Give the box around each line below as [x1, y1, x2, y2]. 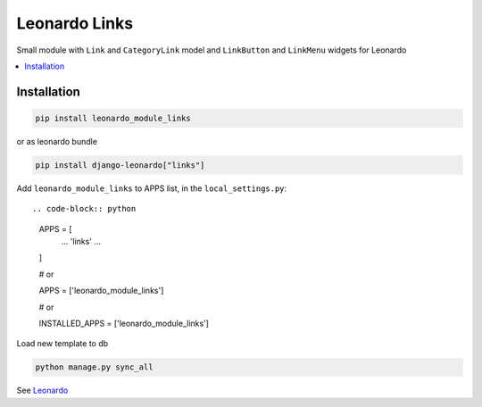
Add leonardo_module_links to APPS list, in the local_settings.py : [16, 183, 287, 194]
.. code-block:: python [32, 203, 137, 214]
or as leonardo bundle [16, 136, 98, 146]
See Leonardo [16, 385, 69, 396]
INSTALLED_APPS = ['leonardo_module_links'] [38, 318, 210, 329]
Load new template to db [16, 338, 109, 349]
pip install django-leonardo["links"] [35, 160, 205, 170]
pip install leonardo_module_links [35, 112, 191, 123]
